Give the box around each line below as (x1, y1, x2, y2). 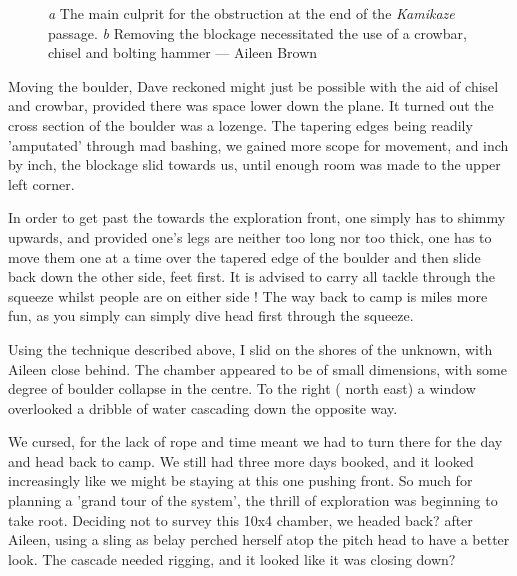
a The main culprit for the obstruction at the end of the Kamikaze (48, 3, 455, 23)
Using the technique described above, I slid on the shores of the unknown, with (8, 338, 493, 359)
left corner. (8, 173, 75, 194)
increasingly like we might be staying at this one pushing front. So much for (8, 470, 473, 491)
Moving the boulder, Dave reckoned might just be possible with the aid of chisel (8, 75, 499, 96)
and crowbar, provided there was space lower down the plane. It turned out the (8, 95, 494, 116)
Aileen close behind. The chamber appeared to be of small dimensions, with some (8, 358, 507, 379)
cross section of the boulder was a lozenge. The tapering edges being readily (8, 114, 473, 135)
